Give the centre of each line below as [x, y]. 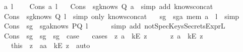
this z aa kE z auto [50, 45]
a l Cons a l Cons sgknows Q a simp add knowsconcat [108, 6]
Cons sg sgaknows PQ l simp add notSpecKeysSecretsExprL [114, 26]
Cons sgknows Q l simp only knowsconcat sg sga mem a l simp [121, 16]
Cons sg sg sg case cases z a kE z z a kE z [103, 35]
